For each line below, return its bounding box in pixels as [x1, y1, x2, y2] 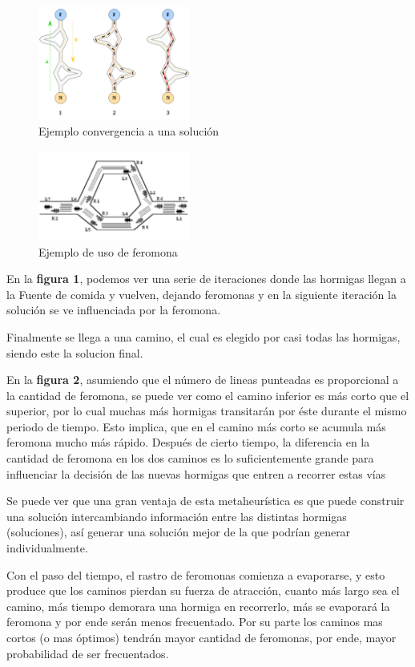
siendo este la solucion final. [6, 344, 143, 361]
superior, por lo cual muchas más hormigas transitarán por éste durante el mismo [6, 402, 407, 419]
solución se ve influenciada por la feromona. [6, 301, 221, 318]
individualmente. [6, 540, 88, 556]
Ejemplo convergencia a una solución [38, 123, 220, 139]
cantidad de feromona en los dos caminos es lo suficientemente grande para [6, 450, 374, 467]
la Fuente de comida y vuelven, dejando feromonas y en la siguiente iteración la [6, 285, 397, 302]
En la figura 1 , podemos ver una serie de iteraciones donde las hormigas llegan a [6, 270, 406, 287]
